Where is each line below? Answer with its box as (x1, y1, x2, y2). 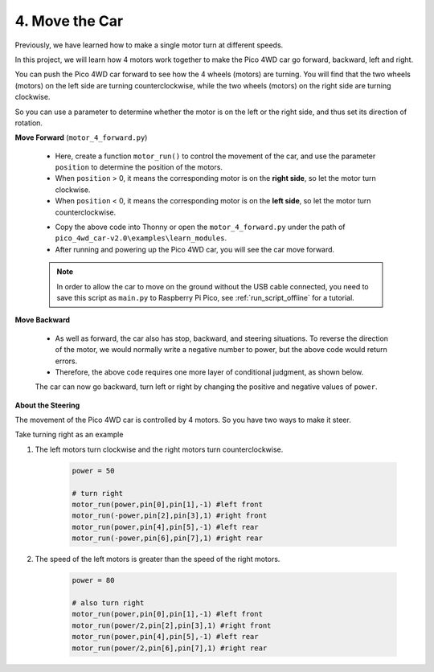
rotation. (14, 117, 43, 128)
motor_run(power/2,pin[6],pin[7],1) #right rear (72, 643, 268, 653)
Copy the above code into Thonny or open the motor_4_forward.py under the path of (55, 222, 346, 232)
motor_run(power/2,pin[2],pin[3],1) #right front (72, 621, 272, 630)
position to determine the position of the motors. (55, 162, 223, 172)
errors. (55, 356, 78, 366)
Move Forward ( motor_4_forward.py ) (14, 133, 148, 142)
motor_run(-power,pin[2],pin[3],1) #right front (72, 511, 268, 520)
